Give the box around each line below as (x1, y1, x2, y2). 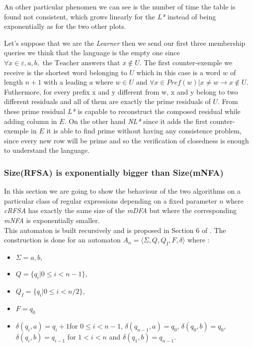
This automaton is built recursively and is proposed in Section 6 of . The (4, 225, 226, 235)
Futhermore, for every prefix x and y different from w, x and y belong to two (4, 86, 238, 97)
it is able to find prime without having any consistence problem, (46, 125, 242, 136)
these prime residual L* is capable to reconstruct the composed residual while (4, 106, 241, 116)
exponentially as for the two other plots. (4, 21, 126, 31)
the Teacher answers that (42, 59, 120, 67)
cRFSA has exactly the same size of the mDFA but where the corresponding (4, 205, 237, 216)
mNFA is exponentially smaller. (4, 215, 100, 225)
